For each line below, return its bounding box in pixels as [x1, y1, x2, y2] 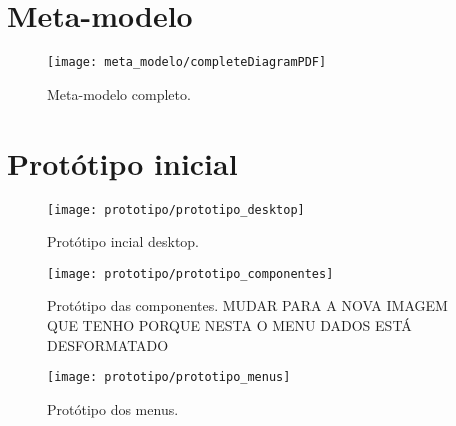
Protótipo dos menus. [47, 398, 179, 419]
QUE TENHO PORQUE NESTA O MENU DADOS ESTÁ [47, 315, 412, 335]
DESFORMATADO [47, 334, 169, 355]
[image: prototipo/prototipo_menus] [47, 370, 291, 385]
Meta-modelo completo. [47, 83, 191, 104]
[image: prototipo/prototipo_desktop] [47, 202, 305, 217]
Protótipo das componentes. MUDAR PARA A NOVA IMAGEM [47, 295, 448, 316]
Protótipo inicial [7, 142, 238, 183]
